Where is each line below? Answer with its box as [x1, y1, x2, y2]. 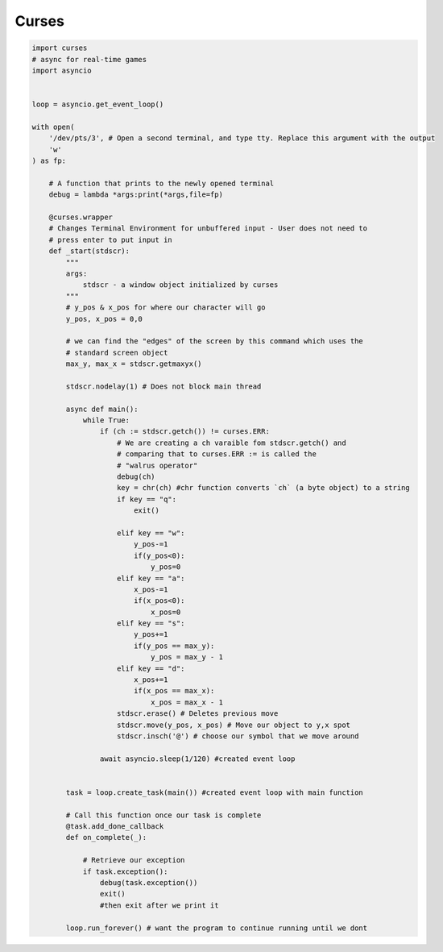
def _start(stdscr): [48, 247, 130, 256]
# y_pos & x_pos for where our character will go [65, 303, 266, 312]
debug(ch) [117, 472, 156, 481]
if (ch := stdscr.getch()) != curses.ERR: [99, 427, 270, 436]
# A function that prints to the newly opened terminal [48, 178, 275, 188]
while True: [82, 416, 130, 425]
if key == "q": [117, 494, 177, 504]
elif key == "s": [117, 619, 185, 628]
